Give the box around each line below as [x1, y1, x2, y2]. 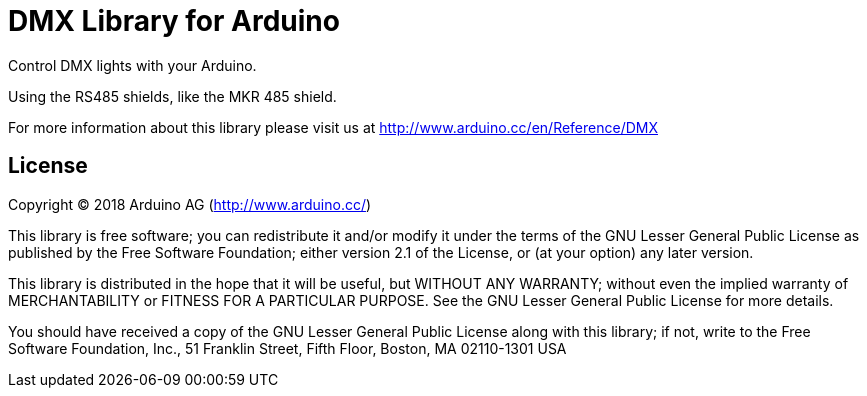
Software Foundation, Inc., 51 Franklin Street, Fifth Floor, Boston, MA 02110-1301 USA [8, 339, 567, 357]
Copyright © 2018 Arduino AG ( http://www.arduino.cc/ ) [8, 195, 372, 213]
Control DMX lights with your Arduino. [8, 56, 257, 74]
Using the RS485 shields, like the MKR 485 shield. [8, 87, 337, 105]
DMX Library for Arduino [8, 4, 340, 38]
